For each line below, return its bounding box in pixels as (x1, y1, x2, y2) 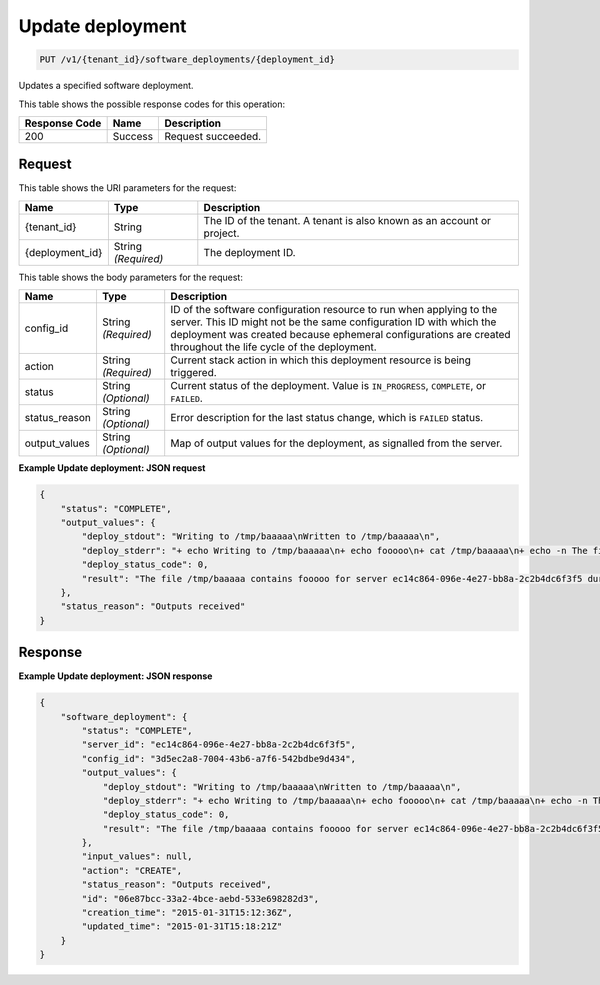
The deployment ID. (203, 245, 296, 259)
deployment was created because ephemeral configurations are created (170, 328, 511, 342)
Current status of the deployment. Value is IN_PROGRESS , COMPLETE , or (170, 379, 487, 393)
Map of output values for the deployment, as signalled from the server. (170, 436, 503, 450)
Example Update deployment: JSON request (18, 462, 206, 474)
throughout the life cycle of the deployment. (170, 340, 377, 354)
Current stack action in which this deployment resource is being (170, 353, 472, 367)
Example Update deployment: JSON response (18, 670, 213, 682)
